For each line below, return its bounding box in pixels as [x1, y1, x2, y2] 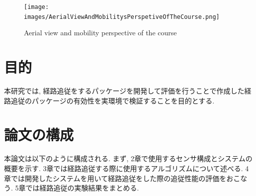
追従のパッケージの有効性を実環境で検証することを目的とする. [10, 95, 215, 105]
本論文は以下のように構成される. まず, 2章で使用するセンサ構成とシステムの [4, 153, 253, 164]
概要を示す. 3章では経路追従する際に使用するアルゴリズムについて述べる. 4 [4, 163, 249, 173]
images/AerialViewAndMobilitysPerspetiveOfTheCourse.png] [24, 13, 220, 20]
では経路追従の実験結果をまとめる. [25, 183, 139, 193]
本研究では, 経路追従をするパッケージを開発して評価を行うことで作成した [4, 86, 245, 96]
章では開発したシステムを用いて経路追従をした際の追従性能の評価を [4, 173, 227, 183]
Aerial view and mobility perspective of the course [24, 27, 177, 38]
